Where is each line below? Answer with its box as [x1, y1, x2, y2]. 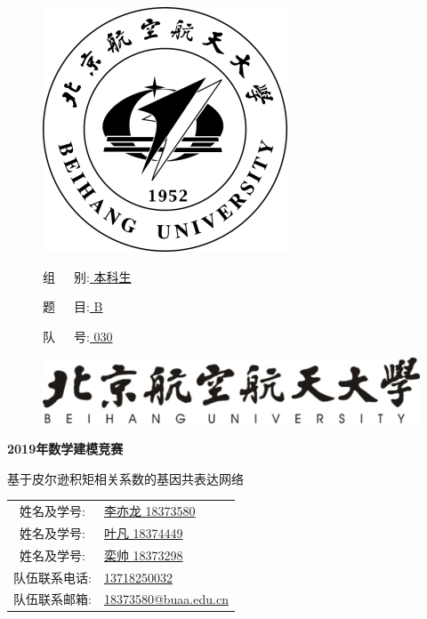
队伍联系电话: [13, 567, 92, 586]
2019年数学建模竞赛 [7, 439, 124, 458]
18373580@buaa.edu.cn [103, 590, 229, 608]
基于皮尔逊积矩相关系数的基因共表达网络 [7, 469, 244, 487]
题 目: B [43, 297, 103, 316]
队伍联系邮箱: [13, 590, 92, 608]
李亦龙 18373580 [103, 502, 196, 520]
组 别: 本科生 [43, 267, 132, 285]
